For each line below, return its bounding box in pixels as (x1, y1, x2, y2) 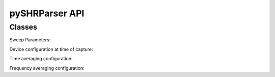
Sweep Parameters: (9, 37, 51, 43)
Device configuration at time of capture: (9, 46, 94, 52)
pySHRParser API (9, 8, 85, 19)
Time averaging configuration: (9, 56, 73, 62)
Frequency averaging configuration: (9, 65, 85, 71)
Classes (9, 22, 38, 32)
